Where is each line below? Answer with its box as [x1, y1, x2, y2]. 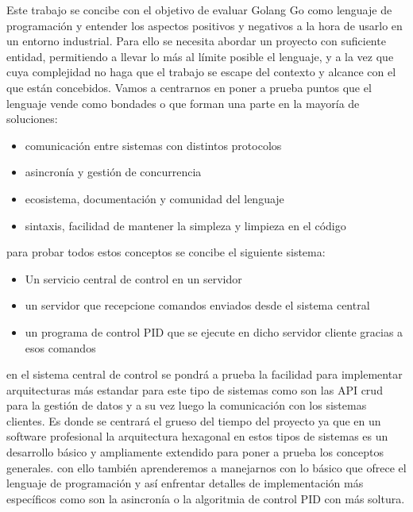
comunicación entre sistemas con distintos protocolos [25, 137, 282, 153]
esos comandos [25, 339, 96, 356]
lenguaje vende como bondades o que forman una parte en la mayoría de [6, 94, 360, 111]
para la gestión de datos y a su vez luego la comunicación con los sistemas [6, 397, 367, 414]
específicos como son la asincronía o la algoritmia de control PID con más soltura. [6, 490, 405, 506]
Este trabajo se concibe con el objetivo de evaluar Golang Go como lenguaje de [6, 2, 392, 17]
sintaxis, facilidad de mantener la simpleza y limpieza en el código [25, 217, 346, 233]
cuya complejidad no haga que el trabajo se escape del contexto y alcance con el [6, 64, 396, 80]
